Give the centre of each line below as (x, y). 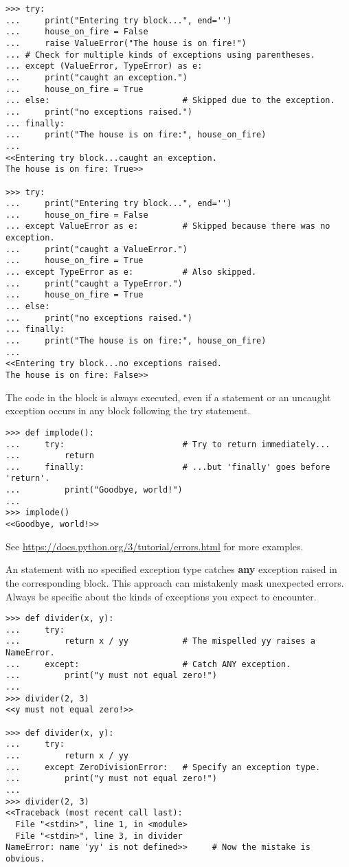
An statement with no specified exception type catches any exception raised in (171, 569)
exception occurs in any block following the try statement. (128, 410)
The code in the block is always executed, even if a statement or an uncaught (168, 397)
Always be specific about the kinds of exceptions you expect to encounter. (161, 596)
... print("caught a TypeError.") (94, 283)
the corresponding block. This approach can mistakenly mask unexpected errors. (175, 582)
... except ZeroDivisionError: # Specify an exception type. (163, 767)
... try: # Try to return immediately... (168, 444)
